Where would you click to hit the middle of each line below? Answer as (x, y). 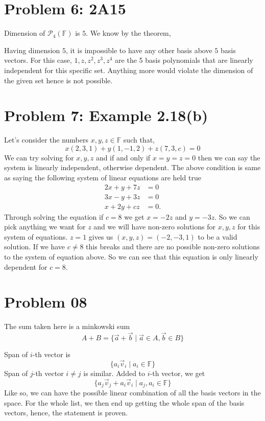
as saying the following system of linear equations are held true (103, 177)
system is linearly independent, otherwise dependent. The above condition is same (132, 167)
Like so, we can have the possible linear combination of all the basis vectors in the (132, 393)
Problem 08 (46, 302)
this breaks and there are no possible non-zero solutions (173, 247)
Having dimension (32, 50)
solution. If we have (35, 247)
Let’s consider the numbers (46, 140)
